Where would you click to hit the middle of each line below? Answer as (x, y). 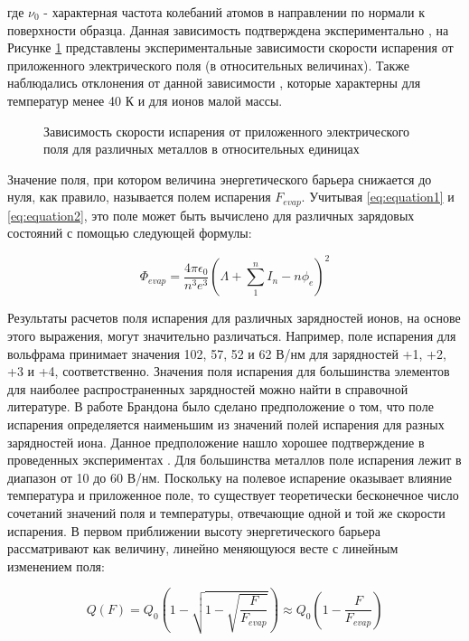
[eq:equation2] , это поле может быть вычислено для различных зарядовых (211, 215)
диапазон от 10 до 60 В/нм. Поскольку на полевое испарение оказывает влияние (230, 477)
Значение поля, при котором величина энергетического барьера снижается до (220, 179)
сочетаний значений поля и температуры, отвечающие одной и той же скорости (226, 513)
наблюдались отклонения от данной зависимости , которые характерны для (214, 83)
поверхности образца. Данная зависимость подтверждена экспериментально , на (228, 29)
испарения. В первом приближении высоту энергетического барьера (194, 530)
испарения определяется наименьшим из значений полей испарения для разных (226, 424)
